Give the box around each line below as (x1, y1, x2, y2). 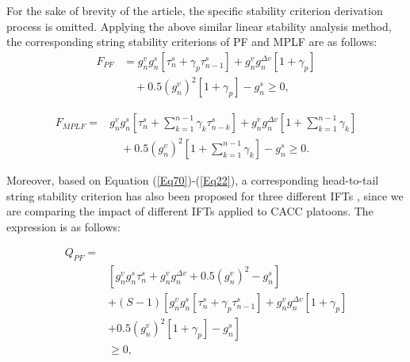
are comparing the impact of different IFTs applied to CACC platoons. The (6, 203, 374, 219)
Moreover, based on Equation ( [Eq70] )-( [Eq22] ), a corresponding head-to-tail (6, 171, 379, 188)
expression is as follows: (6, 218, 121, 234)
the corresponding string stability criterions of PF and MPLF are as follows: (6, 33, 377, 50)
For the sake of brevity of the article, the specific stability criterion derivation (6, 2, 383, 18)
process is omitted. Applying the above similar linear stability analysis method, (6, 17, 392, 34)
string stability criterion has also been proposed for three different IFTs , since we (6, 187, 404, 204)
